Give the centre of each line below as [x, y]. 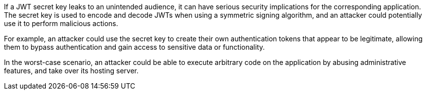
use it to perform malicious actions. [61, 23]
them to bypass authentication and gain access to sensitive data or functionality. [134, 47]
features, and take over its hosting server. [71, 71]
